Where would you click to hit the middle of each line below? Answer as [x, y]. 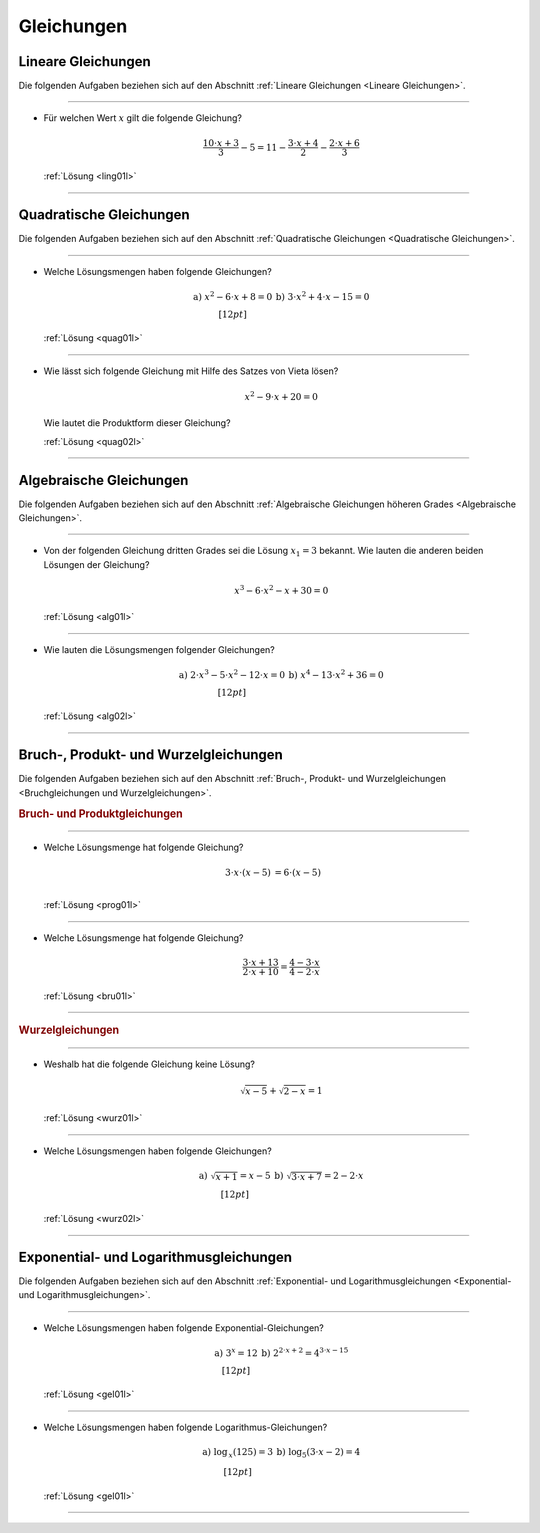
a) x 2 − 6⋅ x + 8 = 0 [233, 295]
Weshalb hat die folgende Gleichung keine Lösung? [149, 1064]
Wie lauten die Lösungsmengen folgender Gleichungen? [159, 649]
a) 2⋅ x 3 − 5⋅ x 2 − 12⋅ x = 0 [231, 673]
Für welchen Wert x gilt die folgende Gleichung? [142, 118]
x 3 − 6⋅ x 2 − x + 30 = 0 [281, 589]
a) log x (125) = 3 [237, 1453]
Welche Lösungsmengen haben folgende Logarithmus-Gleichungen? [185, 1427]
